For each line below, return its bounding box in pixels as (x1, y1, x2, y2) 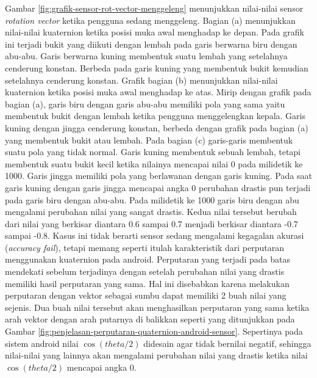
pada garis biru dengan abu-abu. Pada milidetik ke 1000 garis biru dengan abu (5, 193, 299, 206)
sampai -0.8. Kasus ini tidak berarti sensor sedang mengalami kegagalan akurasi (5, 229, 304, 242)
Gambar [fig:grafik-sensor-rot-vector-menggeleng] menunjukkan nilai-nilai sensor (5, 2, 304, 14)
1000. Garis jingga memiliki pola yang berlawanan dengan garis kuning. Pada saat (5, 169, 312, 182)
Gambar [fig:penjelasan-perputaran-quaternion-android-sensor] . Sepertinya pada (5, 325, 303, 338)
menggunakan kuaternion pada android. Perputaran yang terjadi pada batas (5, 253, 291, 266)
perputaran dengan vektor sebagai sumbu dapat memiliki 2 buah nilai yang (5, 289, 287, 302)
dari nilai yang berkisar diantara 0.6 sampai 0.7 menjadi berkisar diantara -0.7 (5, 217, 298, 230)
